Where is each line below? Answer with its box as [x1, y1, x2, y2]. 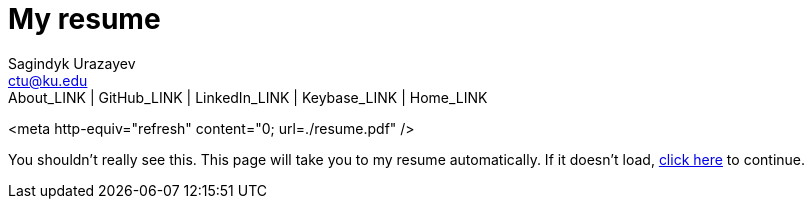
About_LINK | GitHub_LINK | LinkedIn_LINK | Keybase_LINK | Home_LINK [8, 88, 488, 106]
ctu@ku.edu [8, 71, 88, 89]
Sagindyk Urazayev [8, 54, 136, 72]
